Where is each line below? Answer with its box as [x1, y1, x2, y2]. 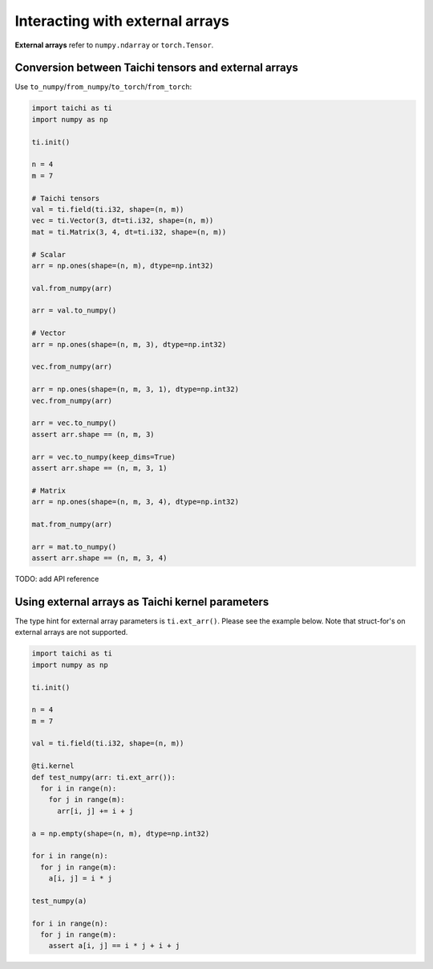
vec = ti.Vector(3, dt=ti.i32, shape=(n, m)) [31, 216, 214, 225]
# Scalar [31, 250, 67, 259]
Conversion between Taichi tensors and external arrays [14, 61, 298, 75]
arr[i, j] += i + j [57, 806, 134, 816]
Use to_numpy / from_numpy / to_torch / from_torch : [14, 82, 192, 92]
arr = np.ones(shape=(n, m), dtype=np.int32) [31, 261, 214, 270]
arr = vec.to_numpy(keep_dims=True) [31, 452, 176, 461]
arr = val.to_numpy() [31, 306, 117, 315]
